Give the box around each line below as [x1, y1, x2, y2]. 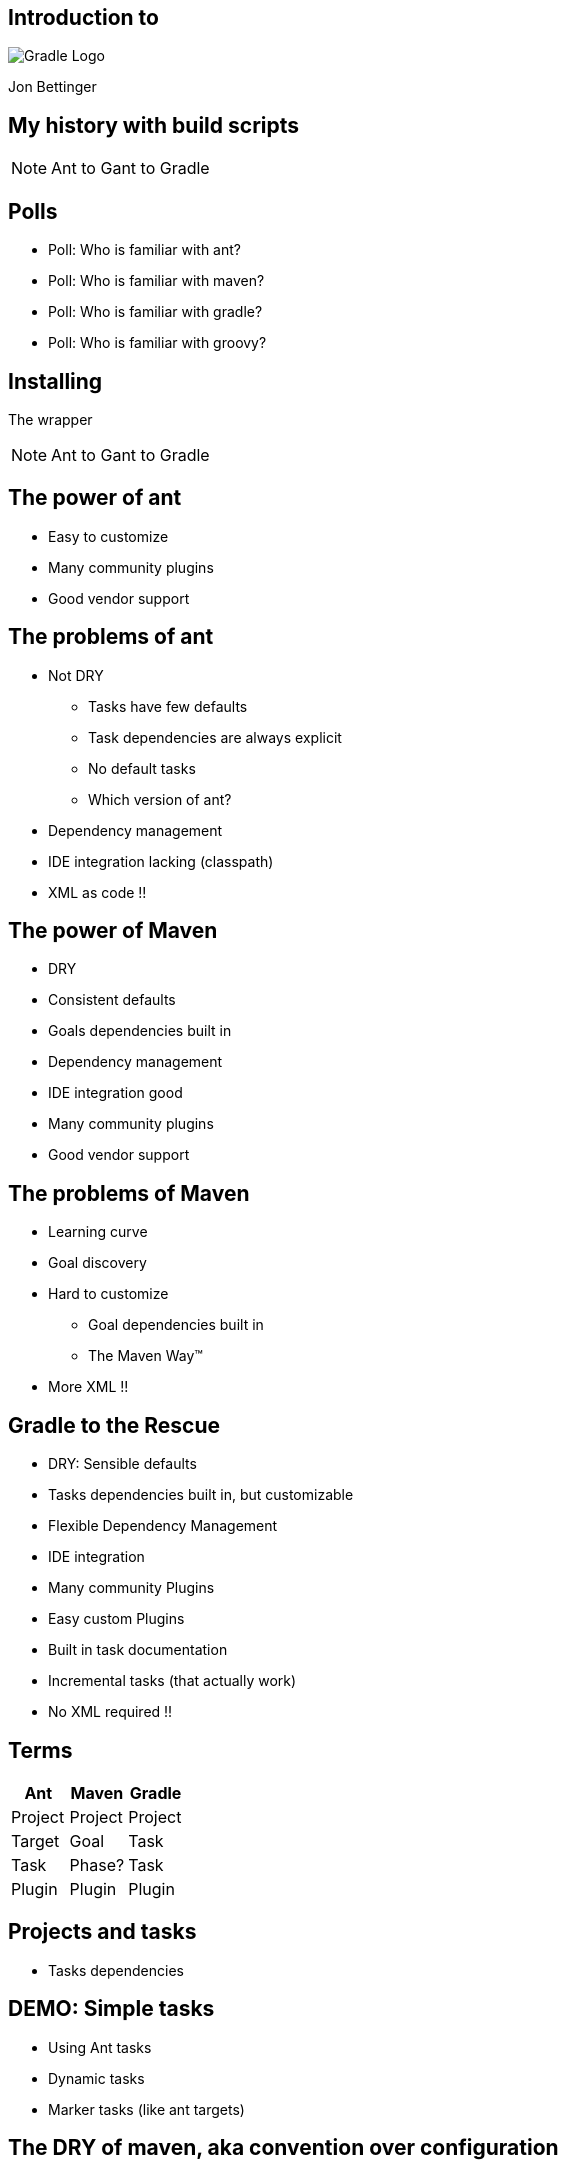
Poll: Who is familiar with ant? [48, 241, 241, 259]
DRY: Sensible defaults [48, 1455, 197, 1473]
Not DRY [48, 666, 104, 684]
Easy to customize [48, 527, 169, 545]
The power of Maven [8, 918, 218, 944]
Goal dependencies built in [88, 1316, 264, 1334]
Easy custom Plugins [48, 1610, 185, 1628]
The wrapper [8, 410, 93, 428]
